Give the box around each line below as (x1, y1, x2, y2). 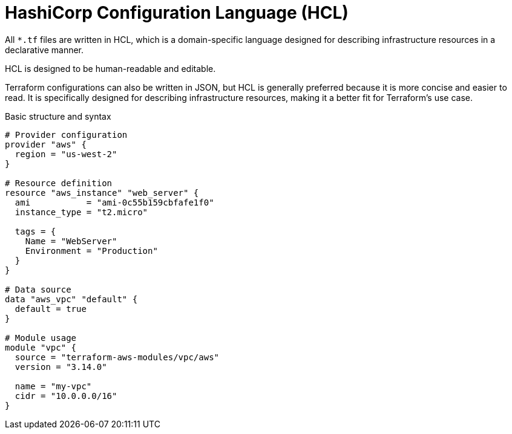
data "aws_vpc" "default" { (5, 294, 138, 304)
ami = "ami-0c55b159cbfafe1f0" (15, 197, 214, 207)
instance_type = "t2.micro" (15, 207, 148, 217)
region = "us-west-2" (15, 149, 117, 159)
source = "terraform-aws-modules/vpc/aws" (15, 352, 220, 362)
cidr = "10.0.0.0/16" (15, 390, 117, 401)
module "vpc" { (5, 342, 77, 352)
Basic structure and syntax (5, 111, 111, 121)
